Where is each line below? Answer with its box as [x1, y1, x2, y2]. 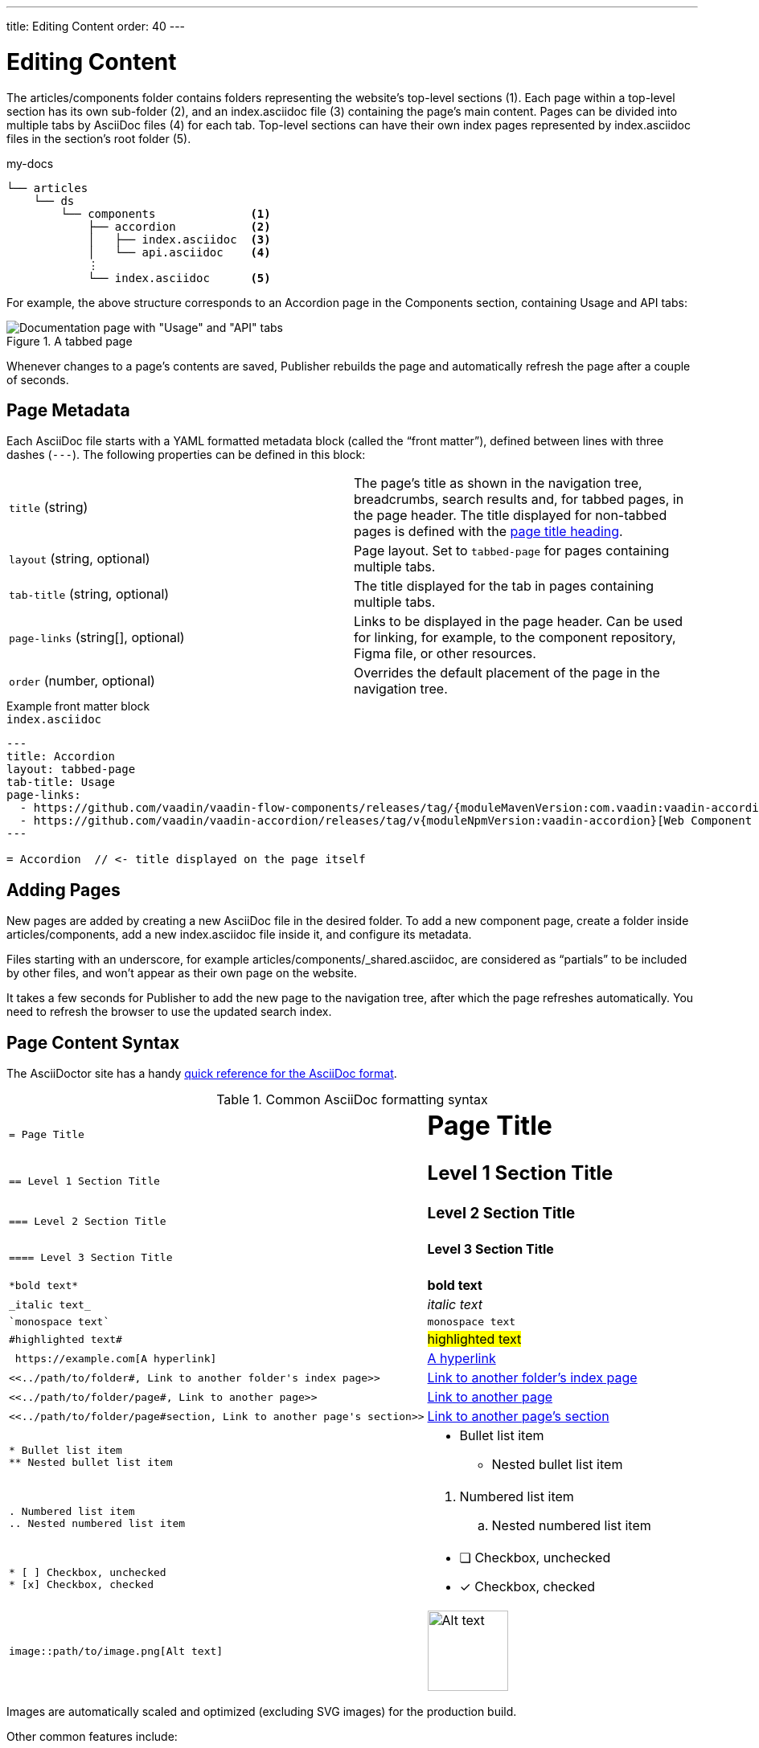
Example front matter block [6, 699, 150, 714]
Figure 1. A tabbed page [6, 334, 133, 348]
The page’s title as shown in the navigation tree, [354, 475, 642, 492]
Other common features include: [6, 1730, 178, 1744]
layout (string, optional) [9, 551, 150, 567]
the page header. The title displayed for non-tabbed [354, 507, 667, 524]
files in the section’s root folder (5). [6, 131, 191, 145]
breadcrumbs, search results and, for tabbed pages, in [354, 491, 684, 508]
